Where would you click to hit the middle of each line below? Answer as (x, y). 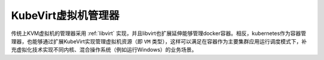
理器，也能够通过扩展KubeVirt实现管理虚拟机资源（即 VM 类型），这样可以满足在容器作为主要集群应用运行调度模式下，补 (159, 41)
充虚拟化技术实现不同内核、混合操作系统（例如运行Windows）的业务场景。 (104, 50)
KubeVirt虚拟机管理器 (65, 15)
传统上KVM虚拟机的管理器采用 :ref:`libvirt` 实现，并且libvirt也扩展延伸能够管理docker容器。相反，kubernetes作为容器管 (159, 33)
